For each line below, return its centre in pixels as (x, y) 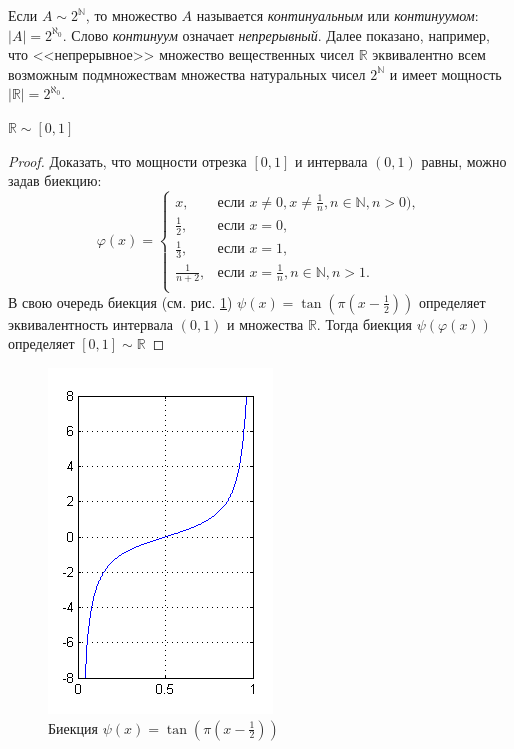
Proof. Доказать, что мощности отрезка (127, 160)
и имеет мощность (445, 73)
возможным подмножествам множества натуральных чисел (187, 73)
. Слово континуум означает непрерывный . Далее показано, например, (276, 34)
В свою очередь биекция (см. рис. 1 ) (120, 301)
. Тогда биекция (364, 323)
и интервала (331, 160)
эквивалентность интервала (90, 323)
